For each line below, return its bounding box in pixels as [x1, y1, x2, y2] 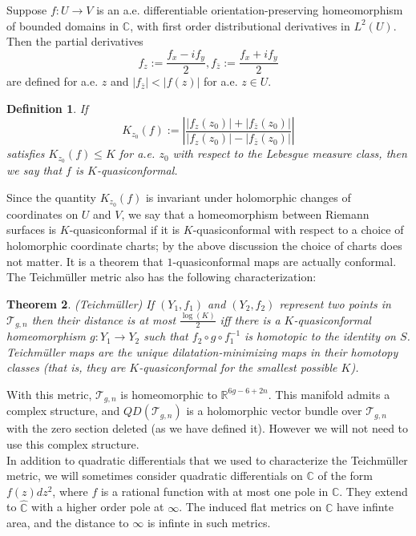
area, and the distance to [6, 514, 129, 531]
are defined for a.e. [6, 73, 99, 90]
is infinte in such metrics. [147, 514, 271, 531]
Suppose [6, 2, 47, 18]
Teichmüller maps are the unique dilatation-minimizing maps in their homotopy [6, 343, 398, 360]
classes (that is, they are [6, 359, 126, 376]
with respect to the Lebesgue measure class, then [172, 145, 407, 162]
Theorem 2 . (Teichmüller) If [6, 295, 154, 312]
